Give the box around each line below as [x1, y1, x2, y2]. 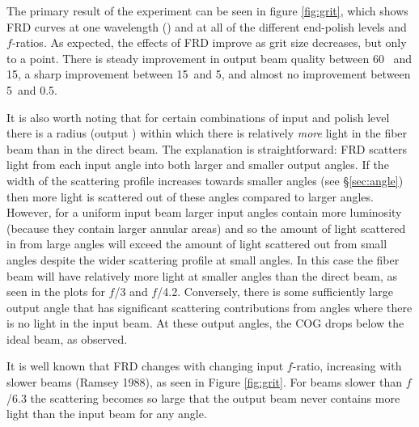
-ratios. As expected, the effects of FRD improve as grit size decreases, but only [11, 34, 407, 51]
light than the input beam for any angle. [6, 405, 207, 422]
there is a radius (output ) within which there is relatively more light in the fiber [6, 125, 408, 142]
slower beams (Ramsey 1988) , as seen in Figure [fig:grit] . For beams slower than [6, 374, 402, 391]
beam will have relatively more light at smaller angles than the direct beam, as [6, 267, 397, 284]
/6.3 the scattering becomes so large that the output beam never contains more [6, 389, 400, 406]
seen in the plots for [6, 283, 105, 300]
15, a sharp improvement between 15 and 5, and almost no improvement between [6, 66, 411, 82]
